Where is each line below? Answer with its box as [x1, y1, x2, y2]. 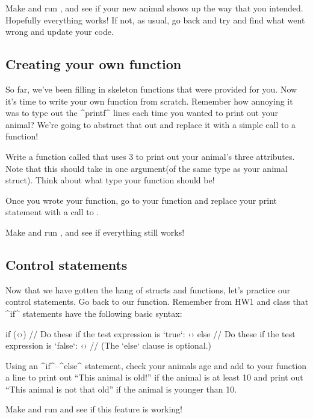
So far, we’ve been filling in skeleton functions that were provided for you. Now [5, 82, 297, 95]
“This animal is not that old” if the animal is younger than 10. [5, 382, 237, 395]
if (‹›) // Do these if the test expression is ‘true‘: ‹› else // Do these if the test [5, 327, 296, 340]
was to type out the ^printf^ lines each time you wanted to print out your [5, 106, 278, 119]
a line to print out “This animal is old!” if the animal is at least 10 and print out [5, 371, 303, 384]
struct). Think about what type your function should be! [5, 174, 215, 186]
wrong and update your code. [5, 25, 114, 38]
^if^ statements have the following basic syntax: [5, 307, 182, 319]
